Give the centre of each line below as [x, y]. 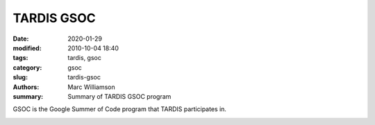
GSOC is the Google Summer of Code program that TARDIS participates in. [120, 109]
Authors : [26, 87]
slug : [20, 77]
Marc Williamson [92, 87]
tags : [20, 58]
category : [27, 67]
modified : [27, 48]
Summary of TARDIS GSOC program [119, 96]
